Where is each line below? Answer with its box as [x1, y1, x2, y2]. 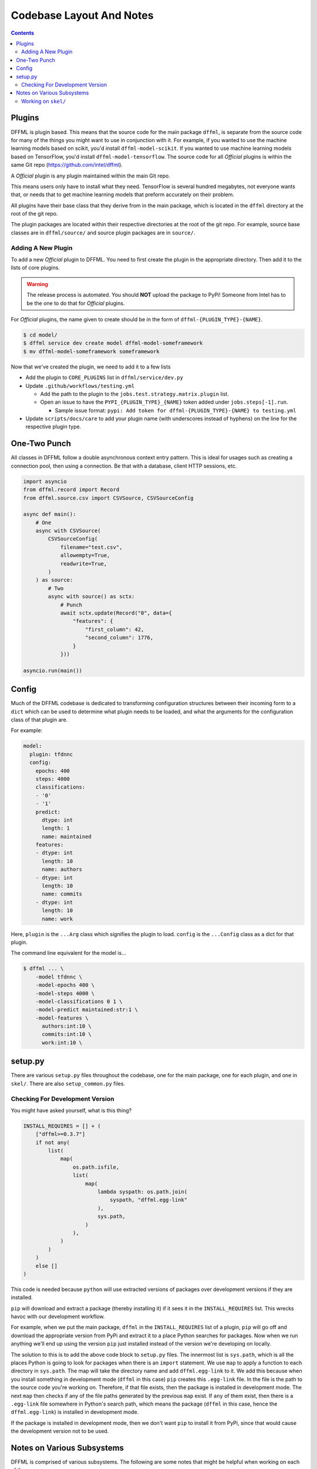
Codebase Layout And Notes [11, 9, 154, 22]
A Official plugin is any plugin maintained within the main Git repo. [11, 172, 170, 179]
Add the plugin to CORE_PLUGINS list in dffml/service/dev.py [25, 374, 183, 381]
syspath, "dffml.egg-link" [109, 1196, 188, 1203]
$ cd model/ [23, 331, 58, 338]
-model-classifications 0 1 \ [35, 998, 123, 1005]
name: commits [42, 891, 82, 897]
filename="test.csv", [60, 544, 123, 551]
